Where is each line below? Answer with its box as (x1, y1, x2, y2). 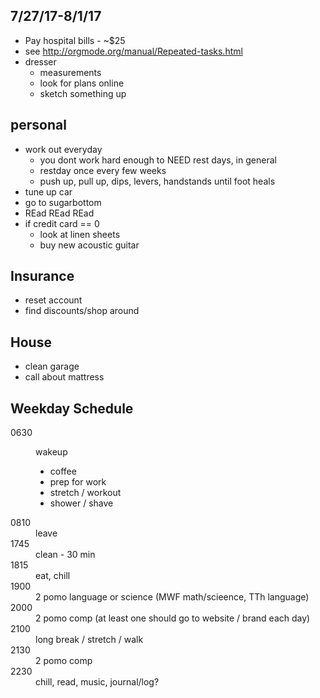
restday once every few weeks (39, 164, 167, 176)
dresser (24, 55, 57, 68)
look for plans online (39, 77, 125, 89)
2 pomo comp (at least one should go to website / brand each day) (35, 612, 311, 624)
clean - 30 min (35, 549, 96, 561)
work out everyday (24, 143, 103, 155)
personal (10, 117, 67, 134)
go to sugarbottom (24, 196, 102, 208)
